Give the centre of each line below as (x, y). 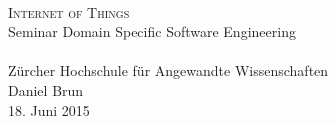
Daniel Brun (46, 89)
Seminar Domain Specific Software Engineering (152, 31)
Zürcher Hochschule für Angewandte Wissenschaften (168, 70)
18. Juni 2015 (49, 109)
